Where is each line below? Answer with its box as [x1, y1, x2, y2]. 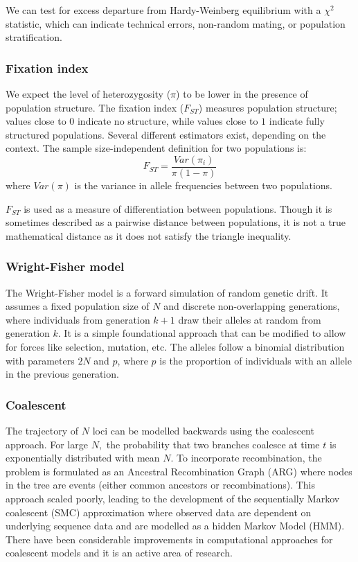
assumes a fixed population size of [6, 299, 150, 313]
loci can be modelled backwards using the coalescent [92, 423, 314, 437]
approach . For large [6, 437, 88, 451]
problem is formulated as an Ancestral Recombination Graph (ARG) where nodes [6, 464, 352, 478]
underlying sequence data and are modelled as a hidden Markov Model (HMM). [6, 518, 345, 533]
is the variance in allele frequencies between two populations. [74, 178, 332, 193]
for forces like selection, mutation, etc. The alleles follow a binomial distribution [6, 340, 345, 353]
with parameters [6, 353, 75, 367]
